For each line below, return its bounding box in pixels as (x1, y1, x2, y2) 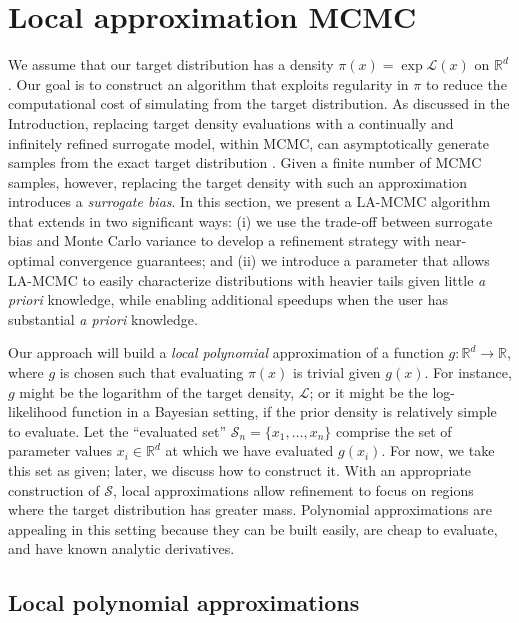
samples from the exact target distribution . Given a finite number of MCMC (8, 152, 482, 173)
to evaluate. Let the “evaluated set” (8, 420, 227, 441)
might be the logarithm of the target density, (19, 381, 295, 402)
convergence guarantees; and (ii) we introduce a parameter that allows (59, 250, 490, 271)
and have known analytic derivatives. (8, 538, 235, 559)
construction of (8, 479, 100, 500)
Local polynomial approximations (8, 587, 360, 618)
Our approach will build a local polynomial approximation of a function (8, 342, 444, 363)
